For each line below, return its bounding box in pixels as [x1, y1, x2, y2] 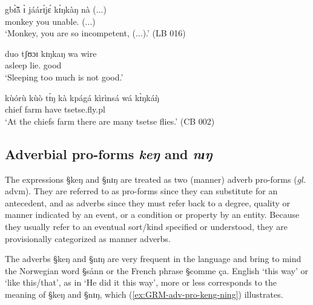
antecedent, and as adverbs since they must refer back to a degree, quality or [5, 196, 291, 209]
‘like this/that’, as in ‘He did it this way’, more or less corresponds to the [5, 276, 277, 289]
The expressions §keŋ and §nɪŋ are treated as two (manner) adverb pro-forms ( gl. [5, 172, 306, 185]
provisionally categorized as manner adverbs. [5, 232, 171, 244]
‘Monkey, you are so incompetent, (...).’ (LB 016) [5, 27, 186, 39]
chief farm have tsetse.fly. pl [5, 103, 105, 116]
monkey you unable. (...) [5, 15, 96, 27]
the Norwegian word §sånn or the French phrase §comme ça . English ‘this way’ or [5, 264, 308, 277]
